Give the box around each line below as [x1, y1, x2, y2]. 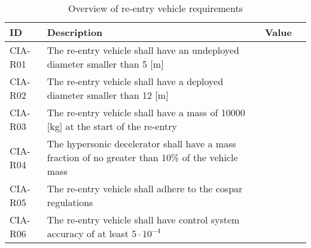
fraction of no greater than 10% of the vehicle [47, 150, 238, 164]
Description [47, 25, 103, 39]
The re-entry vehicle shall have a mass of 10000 [47, 105, 245, 119]
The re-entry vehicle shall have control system [47, 213, 240, 226]
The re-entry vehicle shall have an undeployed [47, 43, 239, 57]
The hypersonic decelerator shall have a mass [47, 137, 236, 150]
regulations [47, 195, 93, 209]
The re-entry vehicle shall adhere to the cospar [47, 182, 243, 195]
